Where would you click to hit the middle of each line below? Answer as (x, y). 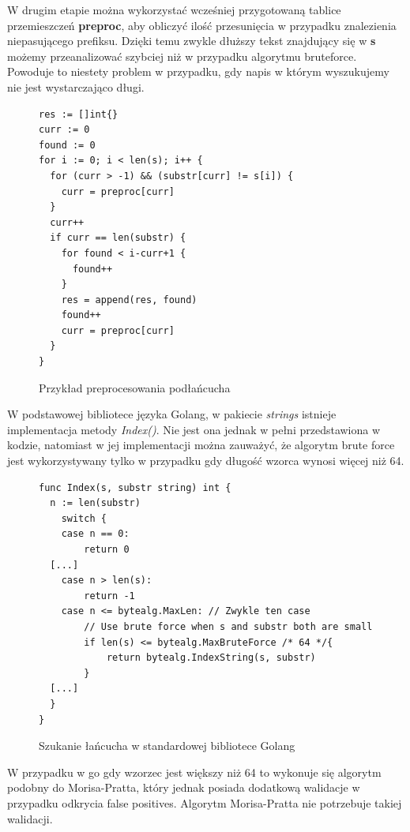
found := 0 (67, 145)
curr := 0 (64, 130)
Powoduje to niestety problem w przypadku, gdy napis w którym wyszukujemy (198, 71)
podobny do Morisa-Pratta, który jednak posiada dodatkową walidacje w (184, 787)
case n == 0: (95, 534)
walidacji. (30, 818)
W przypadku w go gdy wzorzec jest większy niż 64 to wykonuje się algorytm (194, 772)
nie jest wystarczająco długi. (76, 86)
